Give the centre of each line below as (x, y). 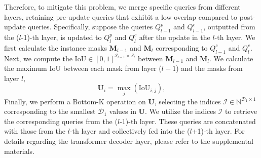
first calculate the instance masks (55, 47)
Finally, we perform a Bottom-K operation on (75, 101)
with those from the (35, 131)
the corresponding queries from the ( (61, 121)
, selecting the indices (188, 101)
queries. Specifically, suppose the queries (90, 27)
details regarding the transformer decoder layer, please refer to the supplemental (129, 141)
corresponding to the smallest (50, 111)
